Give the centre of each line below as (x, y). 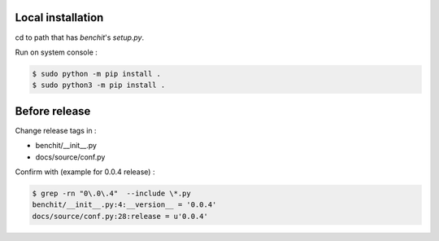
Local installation (59, 18)
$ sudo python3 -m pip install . (99, 85)
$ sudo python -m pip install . (97, 74)
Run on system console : (56, 52)
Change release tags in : (56, 130)
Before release (53, 111)
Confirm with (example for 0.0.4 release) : (85, 172)
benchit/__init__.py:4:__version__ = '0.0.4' (124, 205)
